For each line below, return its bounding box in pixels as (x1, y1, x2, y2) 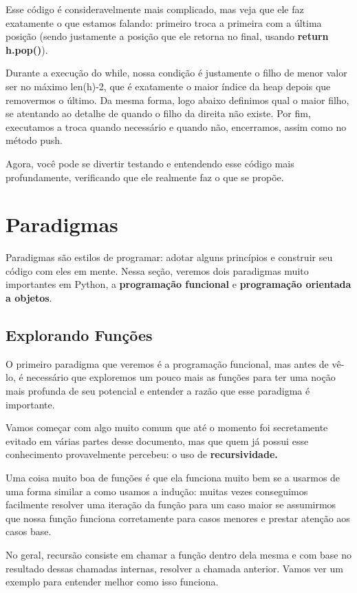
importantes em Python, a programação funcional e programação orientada (6, 277, 351, 291)
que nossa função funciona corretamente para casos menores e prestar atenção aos (6, 510, 350, 525)
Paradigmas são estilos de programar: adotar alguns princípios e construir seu (6, 250, 333, 264)
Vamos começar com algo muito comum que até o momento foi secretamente (6, 420, 328, 435)
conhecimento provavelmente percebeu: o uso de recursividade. (6, 447, 278, 461)
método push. (6, 133, 63, 147)
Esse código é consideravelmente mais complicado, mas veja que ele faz (6, 2, 304, 16)
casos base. (6, 524, 52, 539)
